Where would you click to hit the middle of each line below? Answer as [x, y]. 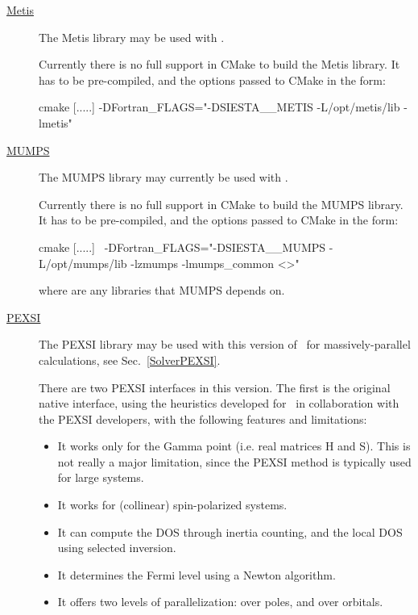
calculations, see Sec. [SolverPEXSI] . [130, 360]
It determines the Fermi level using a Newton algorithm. [197, 574]
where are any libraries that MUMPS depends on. [162, 290]
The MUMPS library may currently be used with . [163, 177]
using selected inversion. [117, 548]
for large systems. [101, 477]
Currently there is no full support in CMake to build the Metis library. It [219, 64]
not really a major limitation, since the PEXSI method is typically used [234, 461]
